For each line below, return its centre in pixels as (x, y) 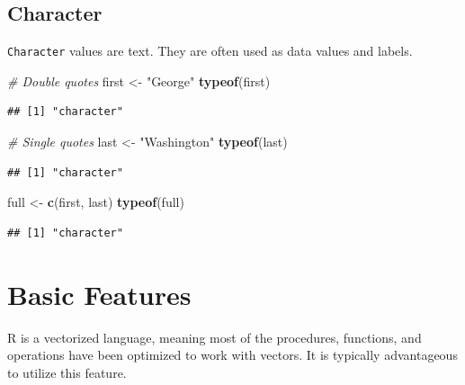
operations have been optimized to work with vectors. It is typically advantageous (232, 355)
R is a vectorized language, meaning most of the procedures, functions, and (215, 337)
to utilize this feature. (67, 372)
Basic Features (99, 294)
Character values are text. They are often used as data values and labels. (210, 51)
